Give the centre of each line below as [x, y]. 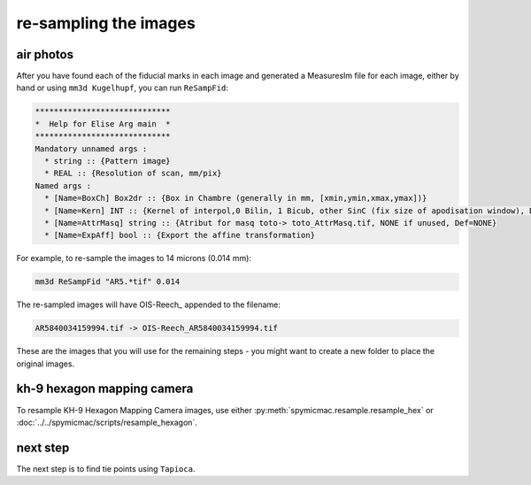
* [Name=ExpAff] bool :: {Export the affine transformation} [180, 235]
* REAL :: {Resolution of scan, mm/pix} [133, 173]
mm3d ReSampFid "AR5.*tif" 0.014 [108, 282]
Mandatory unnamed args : [91, 149]
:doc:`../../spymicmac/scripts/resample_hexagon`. [107, 422]
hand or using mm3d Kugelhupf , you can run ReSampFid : [123, 88]
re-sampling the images [106, 23]
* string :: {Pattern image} [108, 161]
